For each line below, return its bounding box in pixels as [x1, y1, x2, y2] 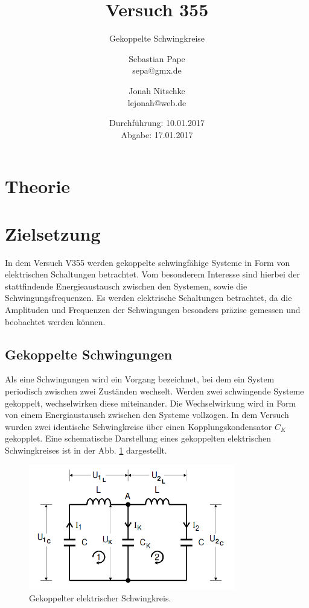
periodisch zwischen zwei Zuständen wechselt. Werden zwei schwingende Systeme [5, 384, 304, 397]
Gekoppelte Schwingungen [5, 344, 173, 363]
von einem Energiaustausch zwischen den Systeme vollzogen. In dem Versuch [5, 408, 289, 421]
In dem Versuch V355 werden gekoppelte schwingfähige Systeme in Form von [5, 256, 290, 268]
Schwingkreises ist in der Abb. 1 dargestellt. [5, 443, 167, 456]
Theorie [5, 174, 71, 198]
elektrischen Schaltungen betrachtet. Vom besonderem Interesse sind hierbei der [5, 268, 301, 280]
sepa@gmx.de [132, 64, 182, 77]
